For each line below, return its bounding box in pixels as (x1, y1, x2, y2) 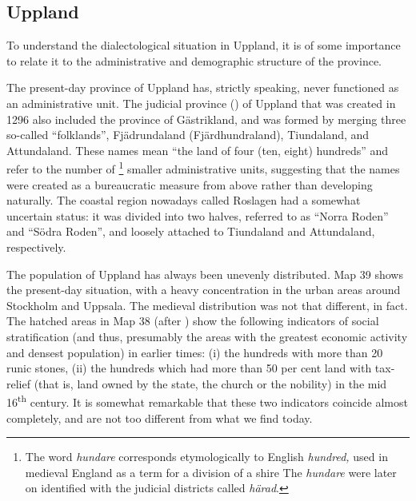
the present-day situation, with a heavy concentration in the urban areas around (6, 281, 401, 298)
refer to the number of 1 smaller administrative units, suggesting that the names (6, 158, 400, 177)
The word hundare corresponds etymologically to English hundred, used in (25, 448, 388, 465)
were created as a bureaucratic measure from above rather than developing (6, 176, 373, 193)
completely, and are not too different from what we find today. (6, 409, 313, 426)
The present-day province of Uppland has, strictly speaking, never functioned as (6, 79, 399, 96)
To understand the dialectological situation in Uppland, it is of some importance (6, 37, 401, 54)
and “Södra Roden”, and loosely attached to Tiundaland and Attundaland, (6, 223, 375, 240)
